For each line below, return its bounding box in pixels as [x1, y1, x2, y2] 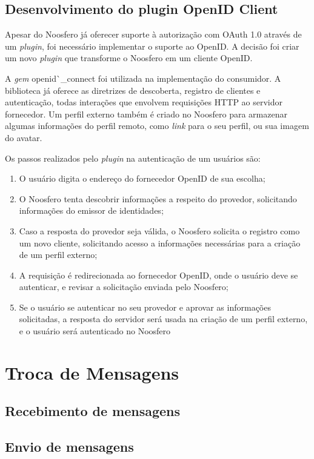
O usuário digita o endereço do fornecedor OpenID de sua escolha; [19, 172, 266, 185]
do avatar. [5, 131, 42, 144]
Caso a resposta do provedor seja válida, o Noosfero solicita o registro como [19, 224, 300, 237]
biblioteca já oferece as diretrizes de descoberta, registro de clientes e [5, 84, 261, 96]
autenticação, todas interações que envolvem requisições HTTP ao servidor [5, 96, 283, 108]
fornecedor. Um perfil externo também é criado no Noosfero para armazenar [5, 107, 287, 120]
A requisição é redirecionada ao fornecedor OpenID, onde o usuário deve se [19, 268, 298, 281]
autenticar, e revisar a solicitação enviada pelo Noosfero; [19, 280, 229, 293]
